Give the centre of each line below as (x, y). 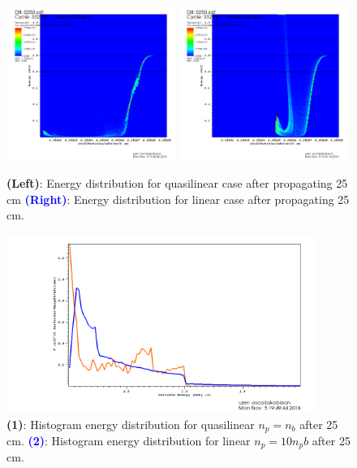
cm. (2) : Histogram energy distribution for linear (129, 441)
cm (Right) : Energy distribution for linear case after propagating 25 (178, 199)
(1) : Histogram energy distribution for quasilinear (131, 424)
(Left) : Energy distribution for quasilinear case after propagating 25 (177, 183)
